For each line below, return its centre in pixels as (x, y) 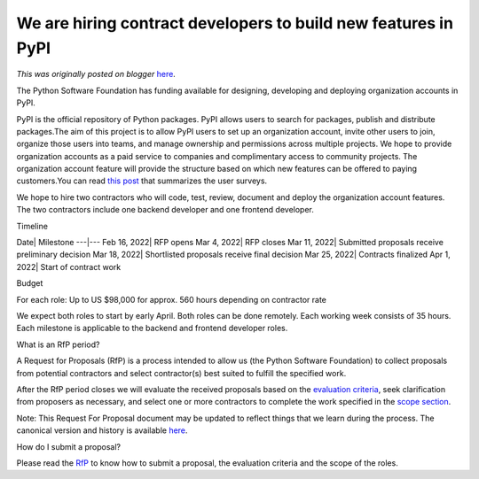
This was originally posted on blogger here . (96, 74)
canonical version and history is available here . (102, 430)
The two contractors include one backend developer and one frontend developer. (165, 210)
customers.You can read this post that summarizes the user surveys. (142, 181)
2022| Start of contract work (69, 267)
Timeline (32, 226)
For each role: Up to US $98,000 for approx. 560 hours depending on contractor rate (172, 299)
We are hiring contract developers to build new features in (235, 23)
